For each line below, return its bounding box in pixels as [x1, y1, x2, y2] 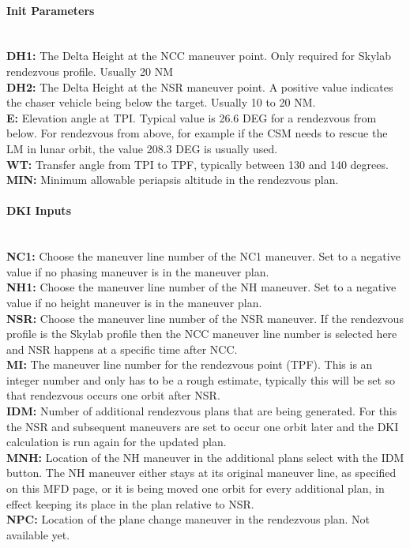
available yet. [6, 526, 70, 542]
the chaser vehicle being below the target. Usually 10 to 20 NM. [6, 94, 316, 111]
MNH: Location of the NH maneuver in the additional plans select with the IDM [6, 449, 404, 465]
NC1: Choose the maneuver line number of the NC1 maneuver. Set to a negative [6, 248, 401, 265]
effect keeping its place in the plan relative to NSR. [6, 495, 254, 512]
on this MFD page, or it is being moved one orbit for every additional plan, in [6, 480, 385, 497]
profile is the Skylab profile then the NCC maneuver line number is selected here [6, 325, 397, 342]
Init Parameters [6, 2, 95, 18]
